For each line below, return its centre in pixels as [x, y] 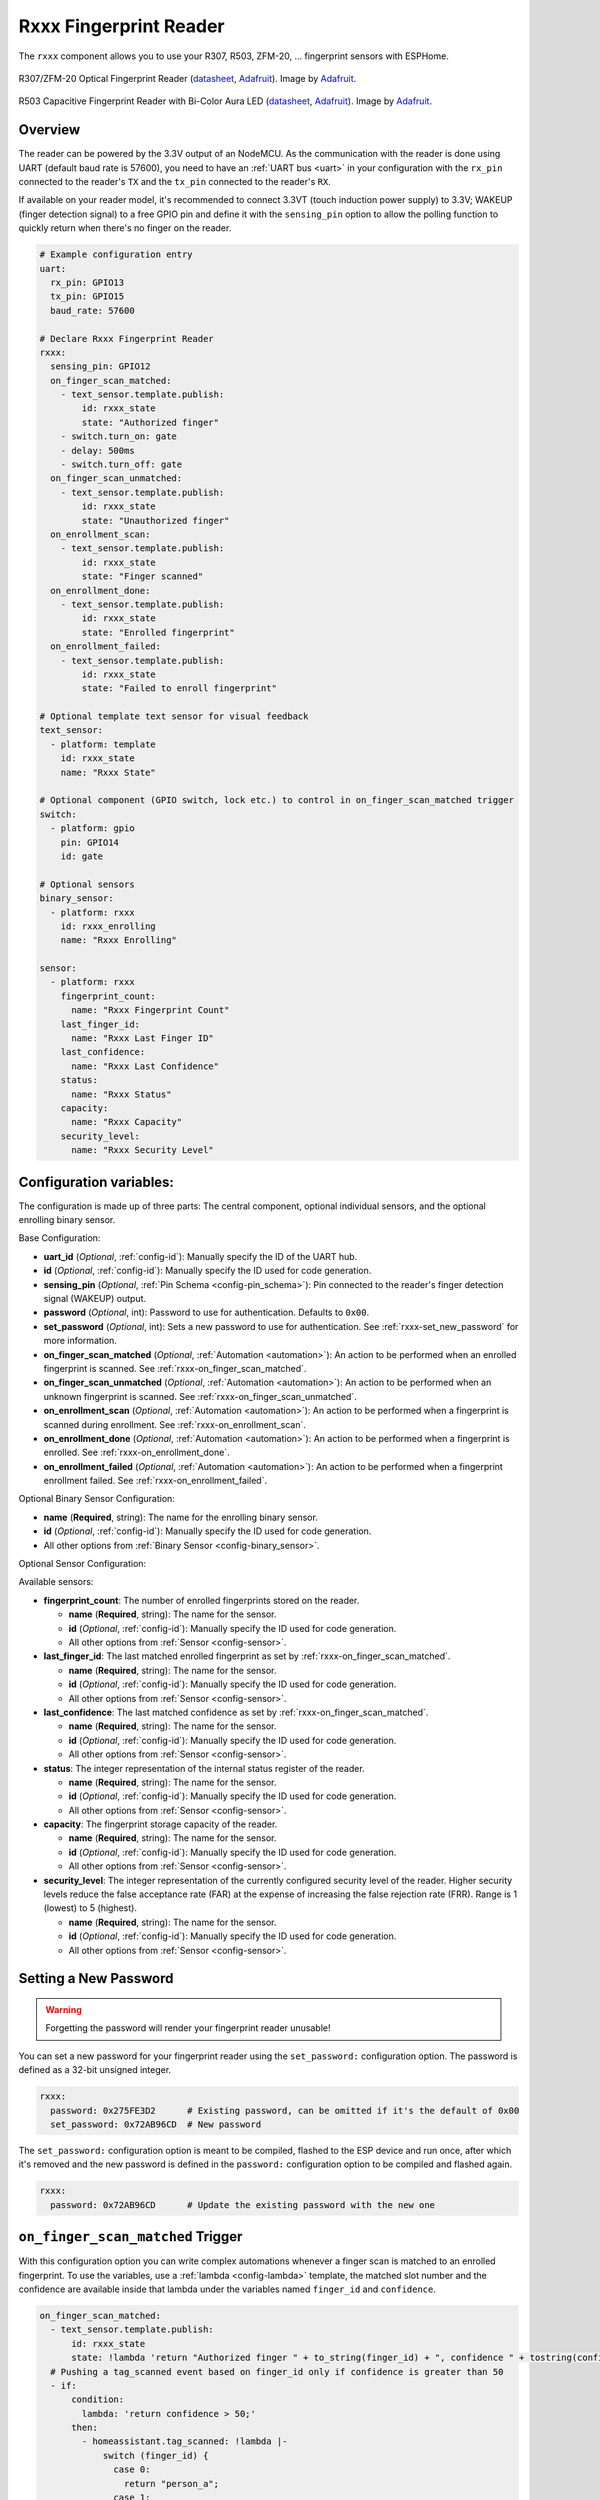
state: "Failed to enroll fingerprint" [179, 688]
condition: [98, 2399]
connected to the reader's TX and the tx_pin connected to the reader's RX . [175, 182]
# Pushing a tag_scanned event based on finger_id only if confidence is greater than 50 [277, 2371]
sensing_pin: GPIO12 [100, 366]
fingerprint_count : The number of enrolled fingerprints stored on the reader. [201, 1600]
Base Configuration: [59, 1238]
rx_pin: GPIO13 [87, 282]
